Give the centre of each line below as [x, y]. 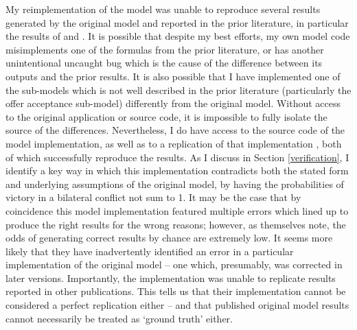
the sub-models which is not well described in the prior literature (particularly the [178, 90]
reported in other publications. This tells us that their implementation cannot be [176, 291]
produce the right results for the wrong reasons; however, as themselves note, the [176, 224]
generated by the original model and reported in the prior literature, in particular [177, 22]
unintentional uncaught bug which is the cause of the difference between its [164, 63]
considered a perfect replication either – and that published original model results [177, 305]
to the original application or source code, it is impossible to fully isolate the [166, 116]
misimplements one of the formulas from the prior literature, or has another [165, 49]
